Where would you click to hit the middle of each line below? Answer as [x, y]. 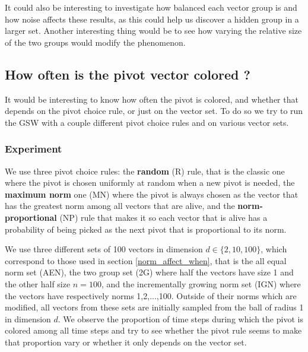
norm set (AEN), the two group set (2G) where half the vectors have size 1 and [149, 272]
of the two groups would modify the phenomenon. [95, 42]
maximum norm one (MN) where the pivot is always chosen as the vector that [152, 194]
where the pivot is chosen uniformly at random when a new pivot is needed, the [150, 183]
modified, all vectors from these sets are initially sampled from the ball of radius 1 [154, 307]
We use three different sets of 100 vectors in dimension [104, 249]
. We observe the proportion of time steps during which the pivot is [180, 318]
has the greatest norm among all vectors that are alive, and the [120, 206]
